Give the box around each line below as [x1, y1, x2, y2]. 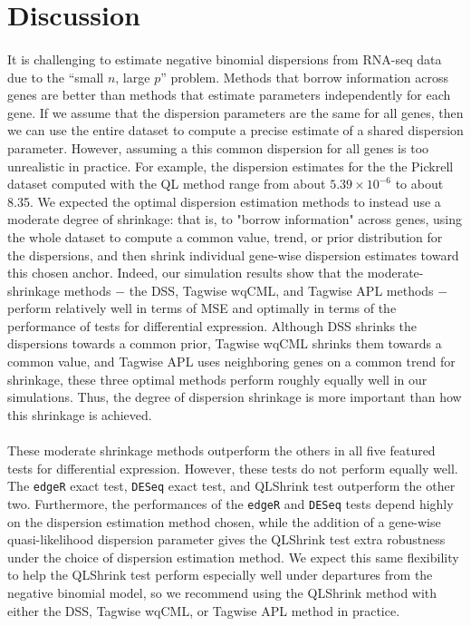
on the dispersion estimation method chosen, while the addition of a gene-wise [7, 512, 441, 531]
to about [395, 174, 444, 193]
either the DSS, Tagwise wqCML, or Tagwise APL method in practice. [7, 601, 400, 620]
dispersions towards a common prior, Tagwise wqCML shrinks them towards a [7, 334, 442, 353]
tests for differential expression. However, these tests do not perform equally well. [7, 458, 458, 477]
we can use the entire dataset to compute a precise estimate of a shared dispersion [7, 121, 464, 140]
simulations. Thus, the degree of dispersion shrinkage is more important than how [7, 387, 462, 406]
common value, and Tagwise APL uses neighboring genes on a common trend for [7, 352, 456, 371]
